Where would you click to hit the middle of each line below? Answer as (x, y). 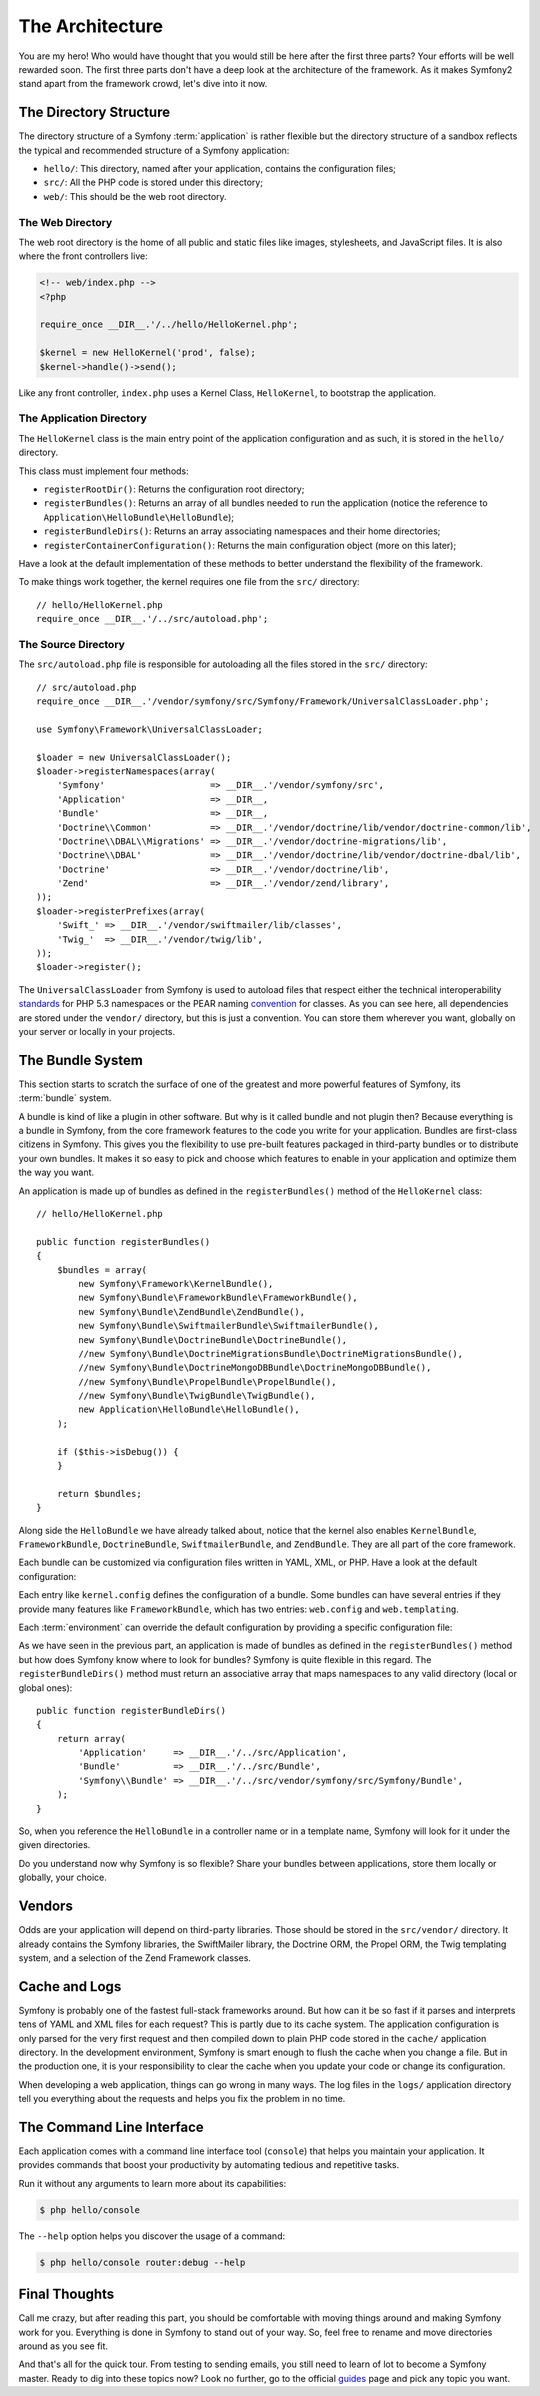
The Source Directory (71, 644)
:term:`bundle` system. (65, 1098)
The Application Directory (82, 418)
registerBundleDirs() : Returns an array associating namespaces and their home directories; (242, 531)
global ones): (45, 1687)
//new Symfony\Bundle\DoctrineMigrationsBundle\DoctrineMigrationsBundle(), (271, 1353)
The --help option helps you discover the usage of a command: (151, 2236)
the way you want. (56, 1172)
